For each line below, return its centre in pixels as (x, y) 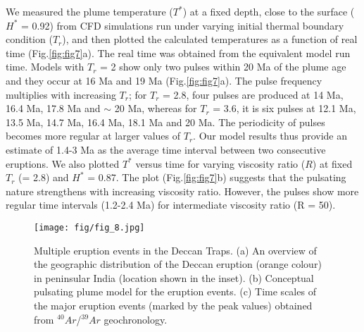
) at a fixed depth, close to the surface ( (269, 11)
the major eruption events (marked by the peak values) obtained (173, 305)
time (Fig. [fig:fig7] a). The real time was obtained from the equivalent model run (178, 53)
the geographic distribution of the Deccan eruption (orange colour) (178, 264)
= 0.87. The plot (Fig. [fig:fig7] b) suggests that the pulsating (217, 177)
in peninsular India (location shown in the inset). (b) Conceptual (174, 277)
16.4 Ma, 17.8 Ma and (53, 108)
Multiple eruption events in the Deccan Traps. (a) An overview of (175, 250)
